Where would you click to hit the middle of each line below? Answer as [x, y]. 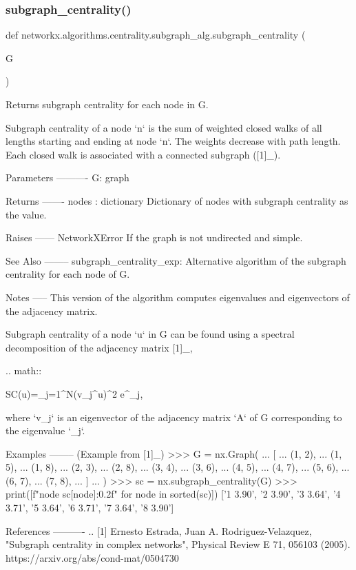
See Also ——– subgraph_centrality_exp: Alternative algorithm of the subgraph [176, 260]
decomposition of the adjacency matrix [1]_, [99, 347]
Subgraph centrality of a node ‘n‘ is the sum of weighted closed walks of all [164, 127]
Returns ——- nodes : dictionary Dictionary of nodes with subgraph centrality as [177, 200]
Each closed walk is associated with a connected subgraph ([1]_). [143, 154]
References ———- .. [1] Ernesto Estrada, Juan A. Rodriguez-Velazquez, [159, 530]
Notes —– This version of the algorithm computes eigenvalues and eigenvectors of [178, 297]
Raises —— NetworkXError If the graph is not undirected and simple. [154, 237]
